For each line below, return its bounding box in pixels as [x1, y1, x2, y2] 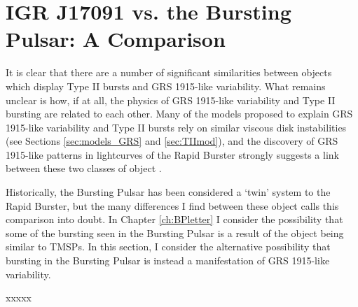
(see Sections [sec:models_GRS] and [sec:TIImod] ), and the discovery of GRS [6, 134, 338, 148]
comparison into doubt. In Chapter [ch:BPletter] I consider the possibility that [6, 212, 343, 227]
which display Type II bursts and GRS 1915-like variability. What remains [6, 78, 326, 93]
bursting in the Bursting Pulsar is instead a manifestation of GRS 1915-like [6, 253, 330, 268]
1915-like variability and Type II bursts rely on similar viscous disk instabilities [6, 120, 347, 134]
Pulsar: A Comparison [6, 24, 226, 53]
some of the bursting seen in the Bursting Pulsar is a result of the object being [6, 225, 344, 240]
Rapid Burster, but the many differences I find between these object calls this [6, 198, 339, 213]
